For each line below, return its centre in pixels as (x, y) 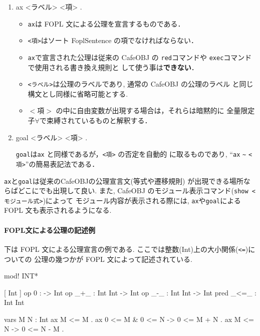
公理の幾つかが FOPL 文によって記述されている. (113, 259)
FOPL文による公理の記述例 (50, 230)
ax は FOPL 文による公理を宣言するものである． (106, 23)
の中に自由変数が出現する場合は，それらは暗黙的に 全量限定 (155, 110)
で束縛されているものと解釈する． (95, 120)
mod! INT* (21, 276)
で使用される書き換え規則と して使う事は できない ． (113, 67)
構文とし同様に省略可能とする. (78, 93)
